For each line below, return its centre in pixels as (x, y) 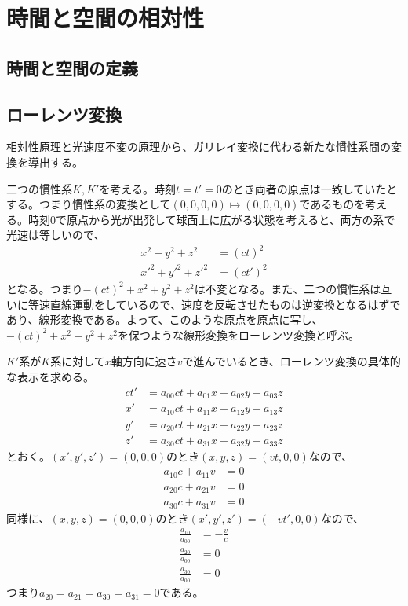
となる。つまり (45, 288)
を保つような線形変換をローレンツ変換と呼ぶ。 (239, 334)
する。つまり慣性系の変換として (89, 204)
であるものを (332, 204)
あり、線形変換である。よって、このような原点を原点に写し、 (165, 320)
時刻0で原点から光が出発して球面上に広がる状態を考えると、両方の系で (211, 219)
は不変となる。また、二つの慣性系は (288, 288)
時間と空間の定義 (72, 67)
